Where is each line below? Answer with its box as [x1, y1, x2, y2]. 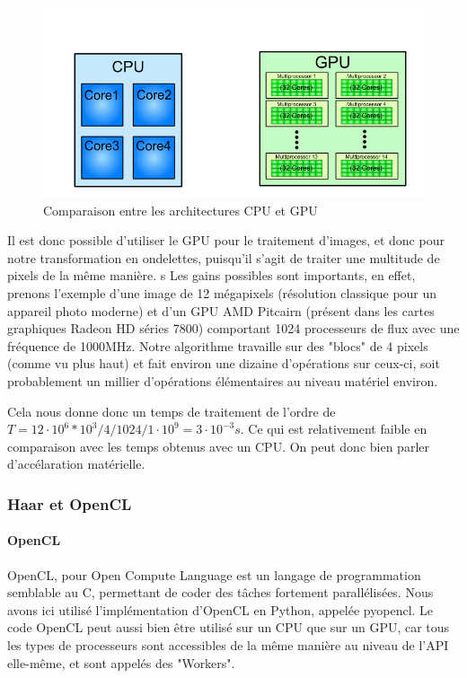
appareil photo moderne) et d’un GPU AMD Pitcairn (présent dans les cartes [7, 301, 435, 320]
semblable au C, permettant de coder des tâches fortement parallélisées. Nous [7, 583, 434, 602]
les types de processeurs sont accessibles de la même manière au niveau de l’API [7, 635, 449, 654]
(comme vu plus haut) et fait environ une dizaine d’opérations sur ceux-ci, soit [7, 354, 440, 373]
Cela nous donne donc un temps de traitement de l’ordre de [7, 401, 336, 420]
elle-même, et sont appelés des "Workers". [7, 653, 235, 672]
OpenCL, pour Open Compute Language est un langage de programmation [7, 565, 421, 584]
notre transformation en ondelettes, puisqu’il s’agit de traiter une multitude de [7, 248, 440, 267]
